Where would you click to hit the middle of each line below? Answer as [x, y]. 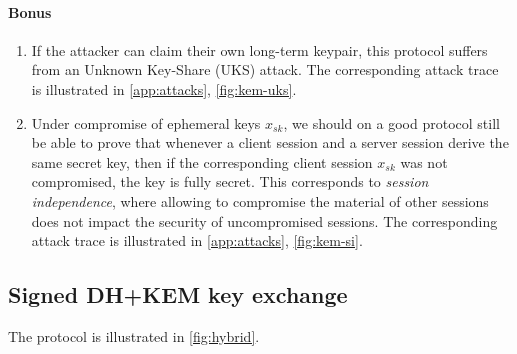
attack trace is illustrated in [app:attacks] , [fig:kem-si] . [197, 240]
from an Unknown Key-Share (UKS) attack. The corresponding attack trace [265, 69]
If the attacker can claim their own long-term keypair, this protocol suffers [259, 49]
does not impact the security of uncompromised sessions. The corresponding [264, 220]
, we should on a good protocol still [391, 122]
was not [424, 161]
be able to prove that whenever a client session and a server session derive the [270, 142]
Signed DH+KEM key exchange [178, 294]
